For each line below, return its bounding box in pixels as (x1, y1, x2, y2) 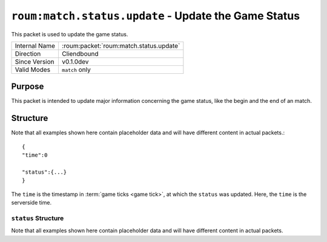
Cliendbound (61, 49, 99, 57)
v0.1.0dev (61, 57, 89, 66)
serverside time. (11, 199, 51, 206)
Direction (15, 49, 41, 57)
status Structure (11, 214, 64, 222)
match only (61, 65, 91, 74)
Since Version (15, 57, 54, 66)
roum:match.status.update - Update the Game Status (11, 9, 300, 22)
